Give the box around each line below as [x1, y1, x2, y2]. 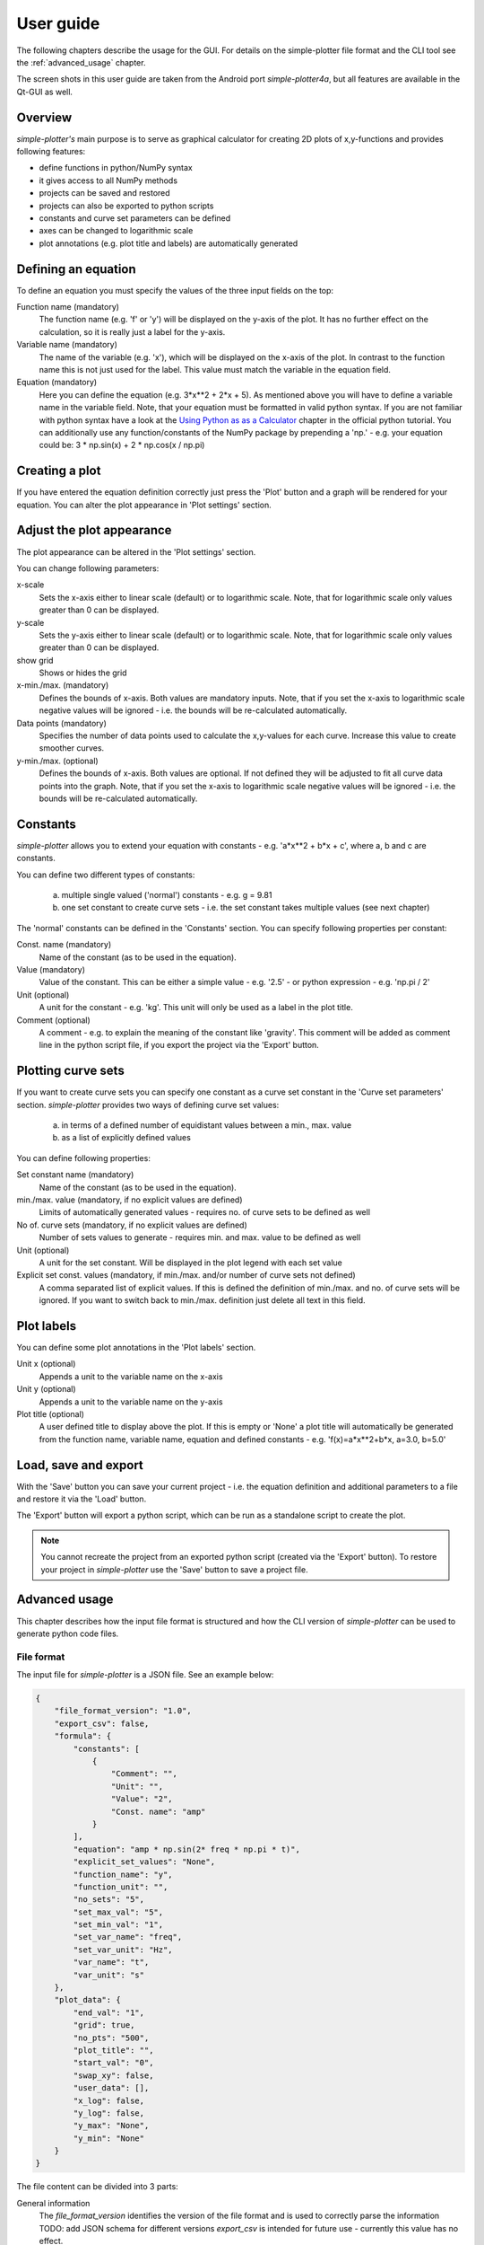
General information [16, 2197, 91, 2208]
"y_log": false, [73, 2108, 145, 2118]
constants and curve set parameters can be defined [39, 212, 231, 224]
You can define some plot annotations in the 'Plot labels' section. [16, 1343, 256, 1353]
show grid [16, 655, 54, 665]
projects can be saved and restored [39, 188, 170, 198]
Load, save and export [16, 1457, 143, 1473]
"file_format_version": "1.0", [54, 1706, 192, 1716]
